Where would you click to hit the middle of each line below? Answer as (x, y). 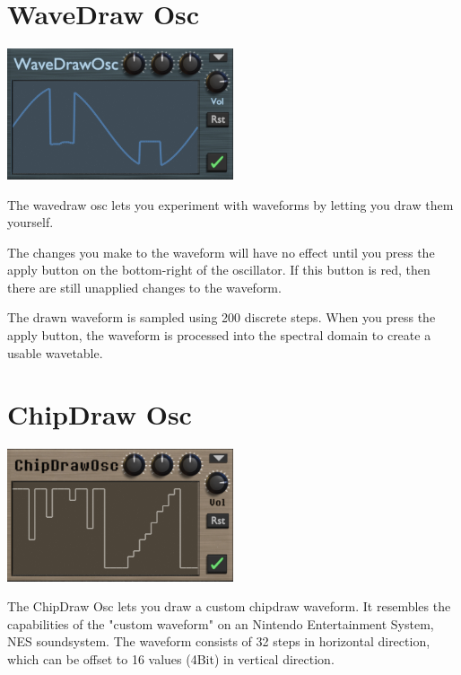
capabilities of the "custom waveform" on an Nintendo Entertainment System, (221, 623)
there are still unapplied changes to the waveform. (144, 287)
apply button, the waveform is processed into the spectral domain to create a (219, 335)
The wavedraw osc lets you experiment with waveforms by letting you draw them (230, 204)
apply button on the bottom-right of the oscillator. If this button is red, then (219, 270)
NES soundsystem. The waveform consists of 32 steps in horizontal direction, (219, 641)
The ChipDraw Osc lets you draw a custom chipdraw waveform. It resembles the (229, 606)
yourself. (30, 222)
